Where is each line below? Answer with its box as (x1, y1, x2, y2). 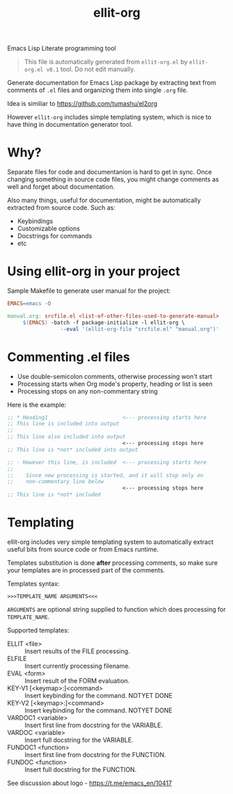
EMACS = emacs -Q (7, 300, 51, 307)
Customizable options (17, 224, 80, 233)
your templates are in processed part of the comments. (7, 566, 166, 574)
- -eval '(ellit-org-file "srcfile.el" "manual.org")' (60, 325, 219, 332)
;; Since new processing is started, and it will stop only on (7, 472, 204, 478)
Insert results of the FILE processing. (24, 646, 130, 655)
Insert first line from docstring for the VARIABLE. (24, 721, 163, 729)
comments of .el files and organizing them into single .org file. (7, 86, 188, 95)
